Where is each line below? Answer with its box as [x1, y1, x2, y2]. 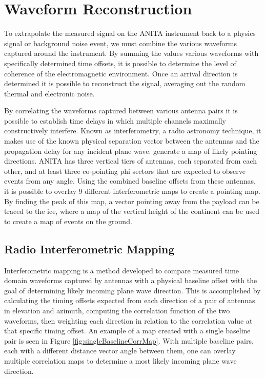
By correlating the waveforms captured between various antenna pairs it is [4, 105, 238, 116]
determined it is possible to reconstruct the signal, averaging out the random [4, 78, 246, 89]
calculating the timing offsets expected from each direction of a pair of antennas [4, 295, 255, 306]
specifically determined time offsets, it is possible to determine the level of [4, 57, 236, 68]
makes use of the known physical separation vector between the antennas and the [4, 135, 259, 146]
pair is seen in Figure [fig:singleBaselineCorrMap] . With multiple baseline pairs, [4, 335, 254, 346]
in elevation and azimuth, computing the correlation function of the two [4, 305, 230, 315]
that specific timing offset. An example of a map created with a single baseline [4, 325, 251, 336]
